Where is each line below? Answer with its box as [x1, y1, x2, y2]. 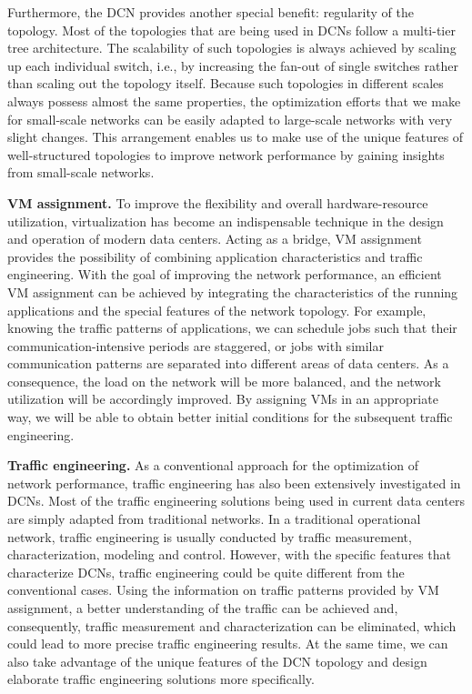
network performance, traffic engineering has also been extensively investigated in [7, 473, 461, 492]
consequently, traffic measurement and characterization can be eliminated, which [7, 616, 457, 635]
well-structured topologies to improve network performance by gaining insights [7, 145, 445, 164]
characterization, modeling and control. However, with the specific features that [7, 545, 452, 564]
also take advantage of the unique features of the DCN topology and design [7, 651, 427, 670]
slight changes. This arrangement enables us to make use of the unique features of [7, 127, 464, 146]
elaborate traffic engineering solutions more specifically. [7, 669, 315, 689]
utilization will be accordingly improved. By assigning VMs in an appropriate [7, 389, 438, 408]
